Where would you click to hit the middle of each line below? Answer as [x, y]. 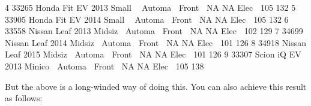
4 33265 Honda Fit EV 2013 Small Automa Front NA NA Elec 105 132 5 [150, 7]
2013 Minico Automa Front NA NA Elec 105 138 [104, 66]
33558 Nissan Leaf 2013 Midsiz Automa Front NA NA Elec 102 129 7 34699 [154, 31]
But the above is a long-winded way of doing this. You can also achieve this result [156, 86]
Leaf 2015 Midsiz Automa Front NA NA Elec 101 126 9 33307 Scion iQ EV [153, 54]
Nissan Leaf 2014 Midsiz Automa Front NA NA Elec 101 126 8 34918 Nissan [155, 42]
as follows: [24, 98]
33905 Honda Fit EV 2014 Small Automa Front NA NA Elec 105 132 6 [147, 19]
